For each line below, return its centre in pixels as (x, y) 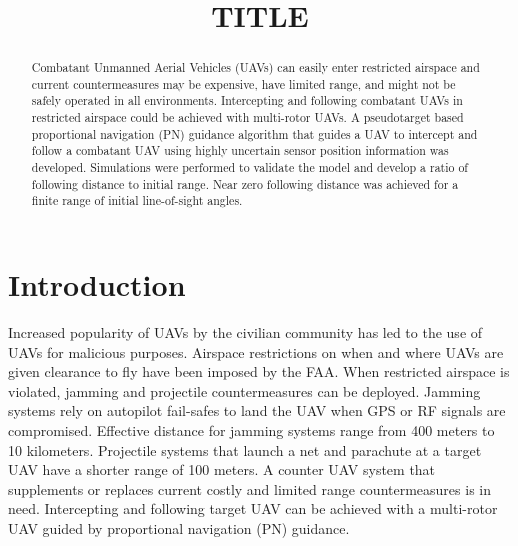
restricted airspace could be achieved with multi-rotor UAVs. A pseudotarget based (247, 117)
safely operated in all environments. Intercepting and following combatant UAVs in (247, 100)
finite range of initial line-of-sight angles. (137, 200)
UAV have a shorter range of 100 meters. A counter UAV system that (222, 469)
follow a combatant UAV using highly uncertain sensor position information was (240, 150)
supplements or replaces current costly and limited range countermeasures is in (249, 488)
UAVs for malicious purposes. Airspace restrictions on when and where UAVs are (256, 351)
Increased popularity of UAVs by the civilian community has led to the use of (245, 332)
